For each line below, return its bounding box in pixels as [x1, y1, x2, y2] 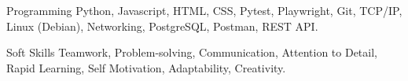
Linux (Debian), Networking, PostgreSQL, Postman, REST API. [6, 17, 318, 34]
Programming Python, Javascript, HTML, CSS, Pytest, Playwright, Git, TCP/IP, [6, 2, 402, 18]
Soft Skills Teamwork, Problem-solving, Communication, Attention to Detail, [6, 44, 377, 61]
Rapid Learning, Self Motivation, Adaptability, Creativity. [6, 59, 286, 75]
